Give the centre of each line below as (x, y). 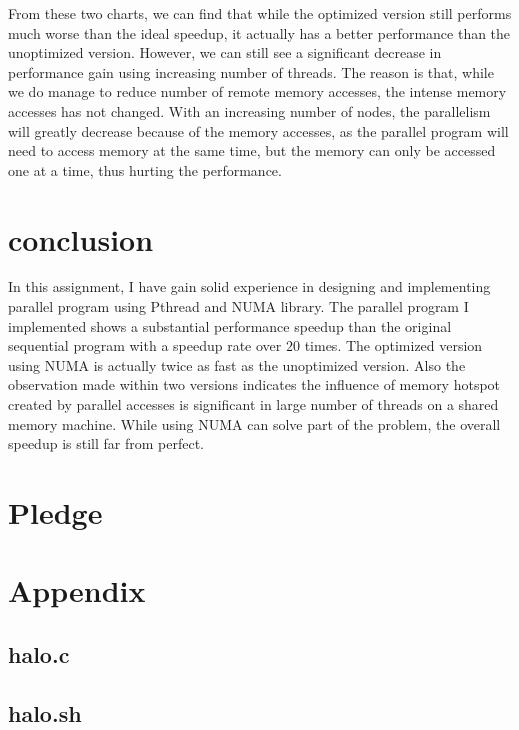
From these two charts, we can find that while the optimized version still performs (260, 13)
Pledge (55, 512)
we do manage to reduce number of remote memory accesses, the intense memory (257, 91)
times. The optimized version (393, 345)
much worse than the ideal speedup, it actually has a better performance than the (259, 32)
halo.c (39, 653)
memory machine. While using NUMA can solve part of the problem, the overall (254, 423)
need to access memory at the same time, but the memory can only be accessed (252, 150)
